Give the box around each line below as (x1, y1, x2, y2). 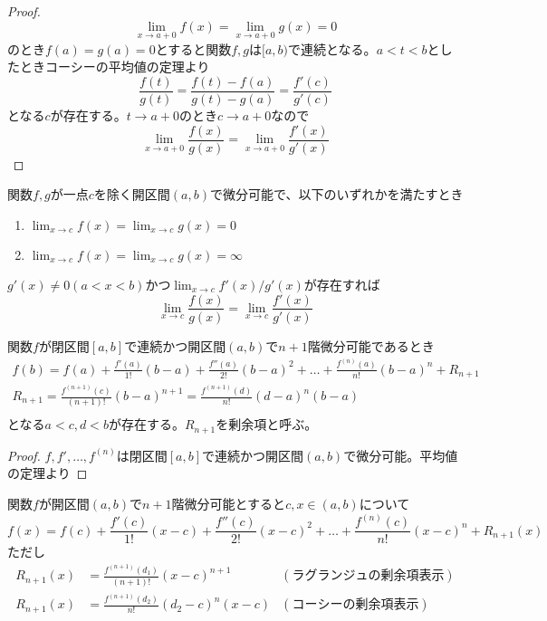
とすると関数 (155, 39, 232, 58)
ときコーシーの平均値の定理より (19, 57, 210, 76)
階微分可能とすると (171, 494, 286, 513)
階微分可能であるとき (307, 336, 435, 355)
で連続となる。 (288, 39, 377, 58)
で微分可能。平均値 (343, 445, 458, 464)
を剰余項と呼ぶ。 (216, 415, 318, 434)
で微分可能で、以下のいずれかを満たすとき (209, 185, 464, 204)
